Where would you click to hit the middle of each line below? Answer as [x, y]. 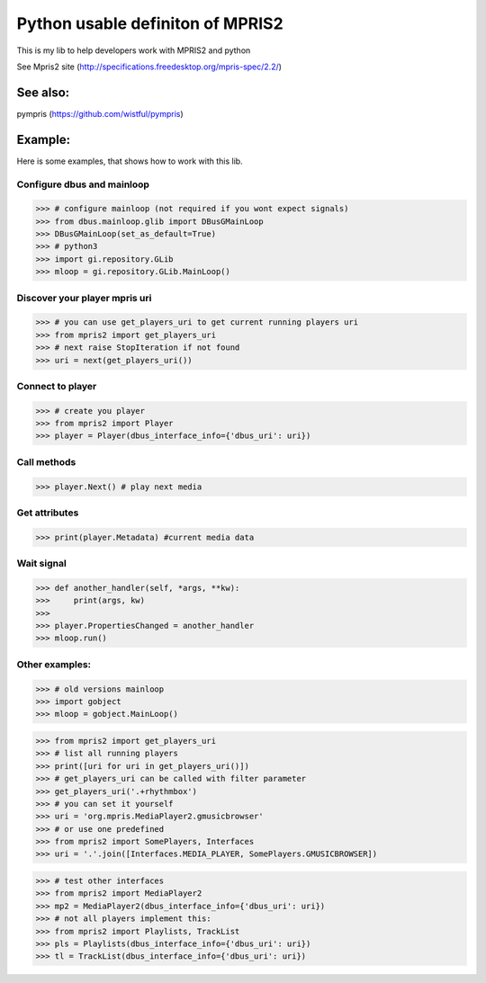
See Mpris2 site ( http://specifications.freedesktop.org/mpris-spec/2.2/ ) [149, 67]
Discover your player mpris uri [84, 298]
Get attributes [48, 513]
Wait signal [41, 564]
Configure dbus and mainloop [83, 184]
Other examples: [54, 664]
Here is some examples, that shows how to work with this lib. [130, 161]
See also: [43, 92]
